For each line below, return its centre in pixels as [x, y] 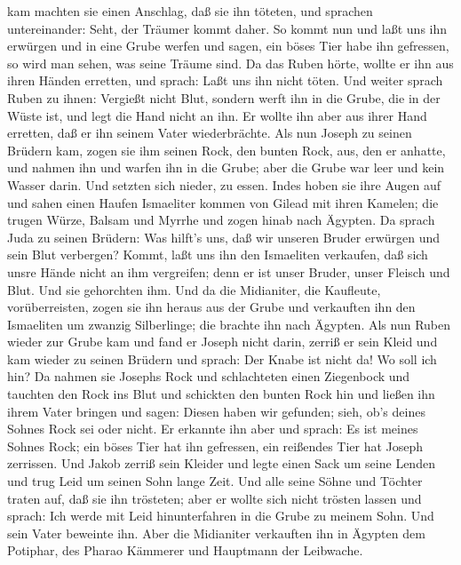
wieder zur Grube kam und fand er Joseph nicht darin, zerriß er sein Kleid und [223, 342]
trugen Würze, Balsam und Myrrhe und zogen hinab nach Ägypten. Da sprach [221, 220]
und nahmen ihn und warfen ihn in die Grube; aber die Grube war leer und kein [226, 167]
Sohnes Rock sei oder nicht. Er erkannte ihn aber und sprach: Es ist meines [213, 429]
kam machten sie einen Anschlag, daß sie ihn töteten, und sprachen [190, 11]
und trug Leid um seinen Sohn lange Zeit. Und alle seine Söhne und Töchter [215, 481]
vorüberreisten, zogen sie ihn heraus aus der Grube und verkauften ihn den [211, 307]
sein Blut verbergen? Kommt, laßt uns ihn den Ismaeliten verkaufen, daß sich [218, 255]
